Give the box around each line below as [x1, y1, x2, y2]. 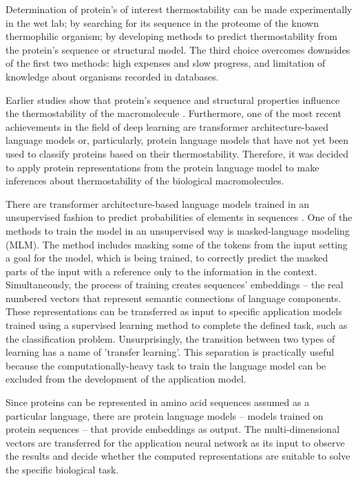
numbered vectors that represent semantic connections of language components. [6, 290, 341, 305]
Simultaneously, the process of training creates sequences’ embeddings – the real [6, 277, 344, 292]
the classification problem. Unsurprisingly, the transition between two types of [6, 331, 335, 345]
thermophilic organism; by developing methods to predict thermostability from [6, 29, 337, 43]
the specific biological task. [6, 462, 119, 476]
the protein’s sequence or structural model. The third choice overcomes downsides [6, 42, 350, 56]
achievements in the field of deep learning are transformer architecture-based [6, 119, 329, 133]
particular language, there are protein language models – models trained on [6, 408, 324, 423]
